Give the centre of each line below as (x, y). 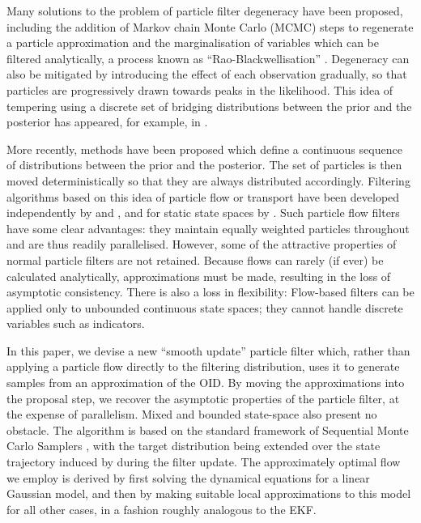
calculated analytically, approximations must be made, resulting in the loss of (199, 276)
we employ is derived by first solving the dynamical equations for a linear (188, 477)
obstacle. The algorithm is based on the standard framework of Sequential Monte (208, 429)
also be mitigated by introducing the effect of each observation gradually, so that (207, 74)
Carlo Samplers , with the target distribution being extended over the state (193, 446)
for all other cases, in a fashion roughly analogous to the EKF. (162, 509)
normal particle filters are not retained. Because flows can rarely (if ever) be (195, 259)
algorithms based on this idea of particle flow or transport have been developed (203, 196)
